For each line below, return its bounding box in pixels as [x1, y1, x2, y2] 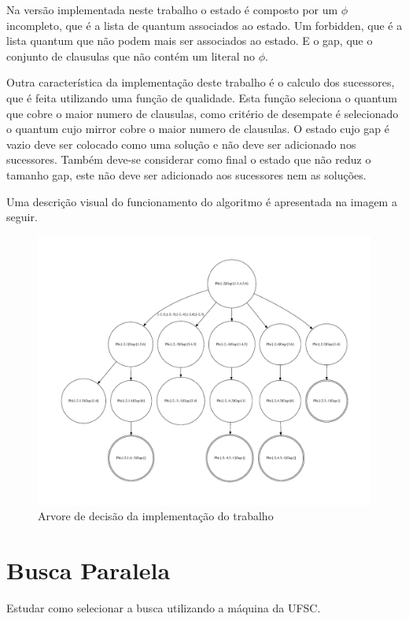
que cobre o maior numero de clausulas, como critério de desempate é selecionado [6, 105, 399, 121]
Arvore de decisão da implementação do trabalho [38, 508, 274, 524]
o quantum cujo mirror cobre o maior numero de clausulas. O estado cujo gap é [6, 120, 389, 137]
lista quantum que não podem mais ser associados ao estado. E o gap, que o [6, 32, 373, 49]
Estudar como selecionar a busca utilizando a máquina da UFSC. [6, 600, 321, 616]
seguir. [6, 209, 38, 225]
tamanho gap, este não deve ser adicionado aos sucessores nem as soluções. [6, 166, 367, 183]
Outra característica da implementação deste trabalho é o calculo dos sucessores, [6, 74, 395, 91]
